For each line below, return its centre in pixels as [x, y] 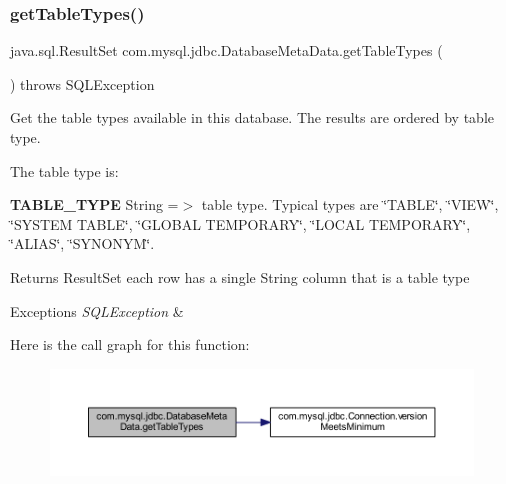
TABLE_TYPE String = [94, 204]
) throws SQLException [82, 83]
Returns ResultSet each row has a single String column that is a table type [240, 276]
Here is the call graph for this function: [130, 344]
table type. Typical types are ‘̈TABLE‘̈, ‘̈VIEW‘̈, [350, 204]
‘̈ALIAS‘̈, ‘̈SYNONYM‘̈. [82, 243]
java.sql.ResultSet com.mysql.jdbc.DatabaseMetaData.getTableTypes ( [226, 50]
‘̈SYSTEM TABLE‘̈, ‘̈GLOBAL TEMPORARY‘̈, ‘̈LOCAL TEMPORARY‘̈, [240, 223]
